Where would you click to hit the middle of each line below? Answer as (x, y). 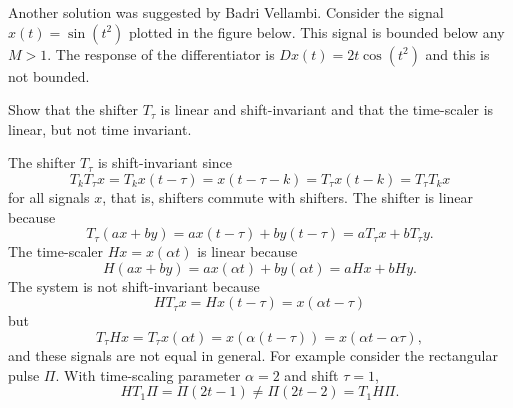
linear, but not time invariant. (100, 128)
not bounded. (49, 75)
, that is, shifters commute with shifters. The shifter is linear (288, 196)
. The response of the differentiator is (161, 53)
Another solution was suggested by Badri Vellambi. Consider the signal (226, 12)
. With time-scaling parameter (148, 374)
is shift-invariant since (165, 162)
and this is (457, 53)
